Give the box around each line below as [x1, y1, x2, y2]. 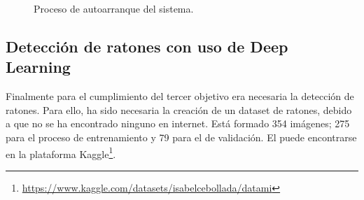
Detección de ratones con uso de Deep [6, 35, 288, 57]
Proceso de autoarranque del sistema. [34, 1, 194, 15]
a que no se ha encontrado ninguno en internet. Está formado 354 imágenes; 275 [6, 116, 350, 131]
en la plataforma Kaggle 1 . [6, 144, 116, 161]
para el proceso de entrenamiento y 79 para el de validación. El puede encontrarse [6, 129, 357, 144]
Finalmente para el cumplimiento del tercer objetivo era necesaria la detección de [6, 89, 354, 103]
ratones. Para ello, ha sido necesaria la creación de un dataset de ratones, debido [6, 102, 352, 117]
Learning [6, 56, 71, 78]
